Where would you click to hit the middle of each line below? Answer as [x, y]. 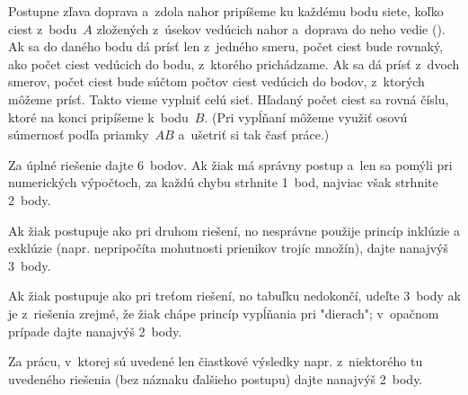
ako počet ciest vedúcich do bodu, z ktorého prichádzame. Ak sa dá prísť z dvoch [234, 63]
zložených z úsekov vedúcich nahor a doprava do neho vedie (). [271, 28]
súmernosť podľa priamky [79, 135]
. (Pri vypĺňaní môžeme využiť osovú [306, 117]
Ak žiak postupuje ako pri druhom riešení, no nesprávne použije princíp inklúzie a [234, 230]
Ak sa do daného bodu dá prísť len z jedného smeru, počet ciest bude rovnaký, [226, 46]
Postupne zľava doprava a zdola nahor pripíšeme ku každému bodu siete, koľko [226, 11]
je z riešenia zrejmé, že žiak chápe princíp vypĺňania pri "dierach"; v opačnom [224, 313]
